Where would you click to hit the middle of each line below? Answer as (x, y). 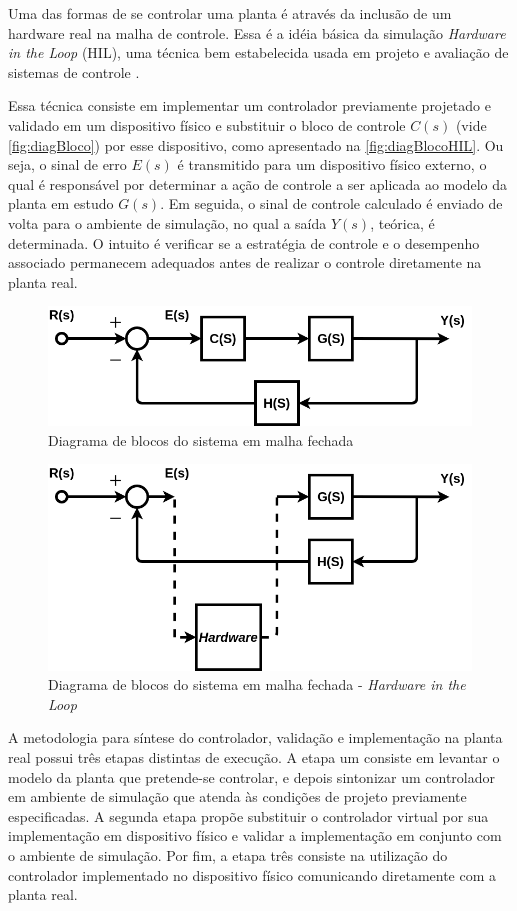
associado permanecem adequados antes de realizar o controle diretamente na (245, 262)
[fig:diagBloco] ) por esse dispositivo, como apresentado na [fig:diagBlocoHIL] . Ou (256, 144)
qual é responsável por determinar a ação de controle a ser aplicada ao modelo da (257, 183)
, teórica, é (402, 222)
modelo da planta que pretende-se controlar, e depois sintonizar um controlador (251, 776)
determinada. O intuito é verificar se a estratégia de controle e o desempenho (244, 242)
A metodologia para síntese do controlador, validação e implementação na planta (255, 737)
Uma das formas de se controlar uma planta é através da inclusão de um (230, 13)
